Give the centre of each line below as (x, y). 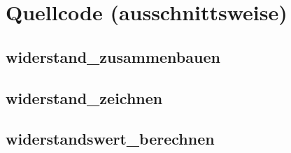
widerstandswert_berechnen (110, 139)
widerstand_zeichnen (84, 97)
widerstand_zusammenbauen (113, 56)
